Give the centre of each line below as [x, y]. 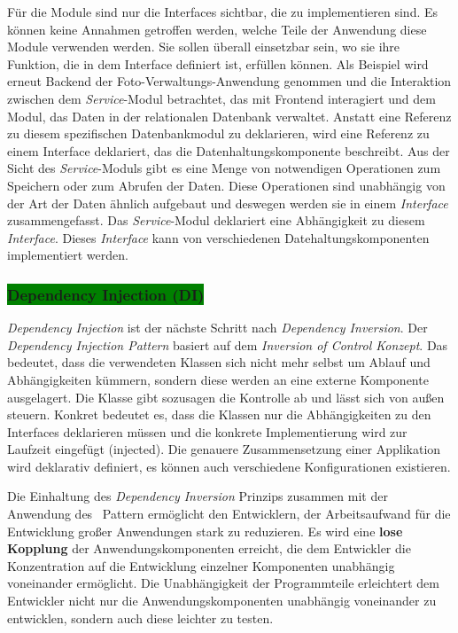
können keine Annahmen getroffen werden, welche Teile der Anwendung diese [217, 29]
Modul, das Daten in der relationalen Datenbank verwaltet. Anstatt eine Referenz [229, 116]
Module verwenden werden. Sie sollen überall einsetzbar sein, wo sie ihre [204, 47]
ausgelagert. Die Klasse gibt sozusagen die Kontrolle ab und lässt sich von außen [226, 397]
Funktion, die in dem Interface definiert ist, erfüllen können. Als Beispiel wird [218, 63]
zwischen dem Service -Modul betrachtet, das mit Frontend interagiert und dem [221, 98]
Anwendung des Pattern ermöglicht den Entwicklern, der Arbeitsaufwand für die [229, 514]
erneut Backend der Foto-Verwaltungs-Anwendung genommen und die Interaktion [229, 81]
